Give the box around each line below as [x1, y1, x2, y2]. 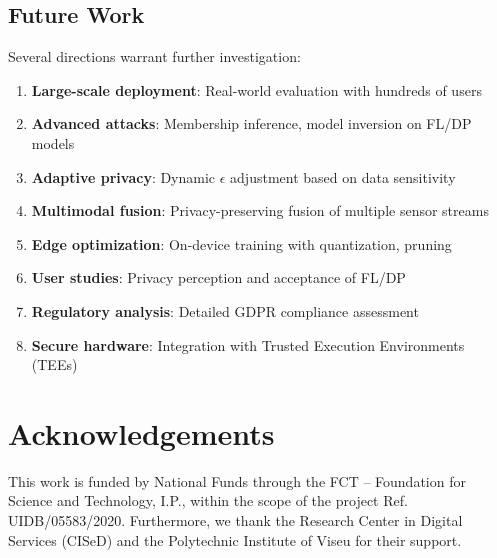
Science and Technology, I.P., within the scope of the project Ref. [8, 490, 408, 511]
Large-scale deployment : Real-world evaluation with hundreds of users [31, 79, 482, 100]
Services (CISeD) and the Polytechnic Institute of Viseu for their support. [8, 529, 462, 550]
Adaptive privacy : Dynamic [31, 166, 216, 187]
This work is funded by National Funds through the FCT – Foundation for [8, 470, 466, 491]
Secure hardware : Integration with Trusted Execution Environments [31, 334, 465, 355]
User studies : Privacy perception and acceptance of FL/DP [31, 267, 406, 288]
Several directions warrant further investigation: [8, 46, 301, 67]
